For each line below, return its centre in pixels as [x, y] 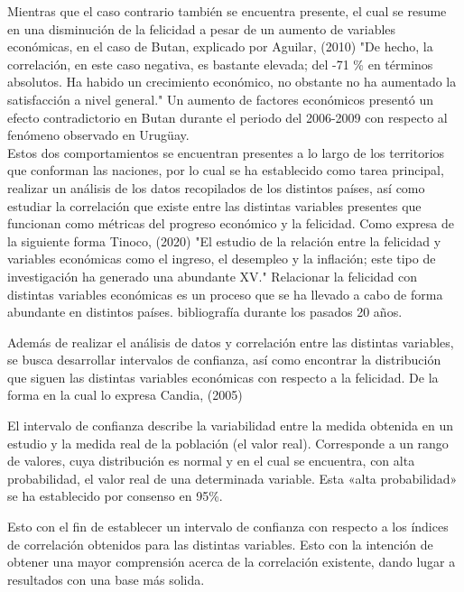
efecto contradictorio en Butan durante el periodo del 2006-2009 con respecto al [227, 117]
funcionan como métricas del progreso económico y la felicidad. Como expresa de [231, 223]
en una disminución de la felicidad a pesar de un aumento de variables [202, 28]
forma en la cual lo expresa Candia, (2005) [125, 395]
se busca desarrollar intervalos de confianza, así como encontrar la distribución [224, 360]
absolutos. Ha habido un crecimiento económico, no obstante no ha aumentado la [232, 82]
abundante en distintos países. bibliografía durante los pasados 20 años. [205, 312]
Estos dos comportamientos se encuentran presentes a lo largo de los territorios [226, 152]
